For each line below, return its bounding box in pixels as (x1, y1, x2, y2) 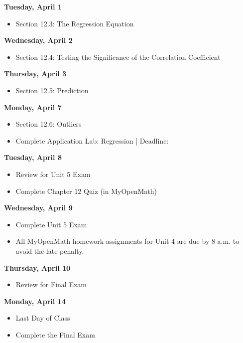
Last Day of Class (15, 313, 70, 323)
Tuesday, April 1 (4, 1, 62, 11)
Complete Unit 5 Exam (15, 219, 87, 229)
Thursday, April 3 (4, 68, 67, 79)
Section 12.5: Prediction (15, 85, 89, 95)
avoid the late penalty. (15, 245, 84, 256)
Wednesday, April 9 (4, 202, 73, 213)
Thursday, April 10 (4, 262, 71, 273)
